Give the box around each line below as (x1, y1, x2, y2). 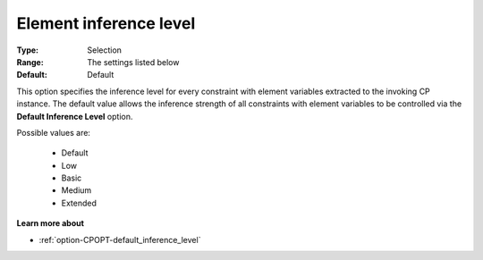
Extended (61, 197, 97, 208)
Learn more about (16, 218, 85, 229)
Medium (61, 185, 92, 196)
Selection (87, 45, 123, 55)
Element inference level (16, 13, 196, 33)
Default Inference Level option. (16, 111, 133, 122)
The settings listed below (87, 56, 180, 67)
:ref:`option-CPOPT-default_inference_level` (38, 234, 201, 245)
